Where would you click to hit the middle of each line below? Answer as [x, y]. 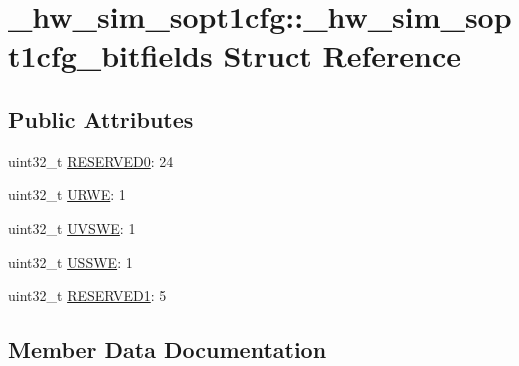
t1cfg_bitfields [110, 55]
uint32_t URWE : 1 [67, 194]
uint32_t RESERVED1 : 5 [87, 295]
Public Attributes [101, 118]
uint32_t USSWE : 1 [70, 261]
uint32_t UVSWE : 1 [72, 227]
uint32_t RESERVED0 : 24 [91, 160]
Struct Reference [342, 55]
